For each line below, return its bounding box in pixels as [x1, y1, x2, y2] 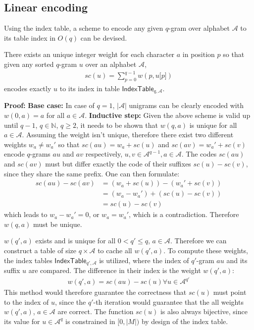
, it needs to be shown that [76, 119, 158, 130]
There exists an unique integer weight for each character [4, 49, 175, 59]
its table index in [4, 32, 55, 43]
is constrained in [65, 316, 115, 326]
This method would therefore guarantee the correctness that [4, 287, 187, 297]
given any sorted [4, 58, 54, 69]
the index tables [4, 255, 52, 265]
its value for [4, 316, 40, 326]
